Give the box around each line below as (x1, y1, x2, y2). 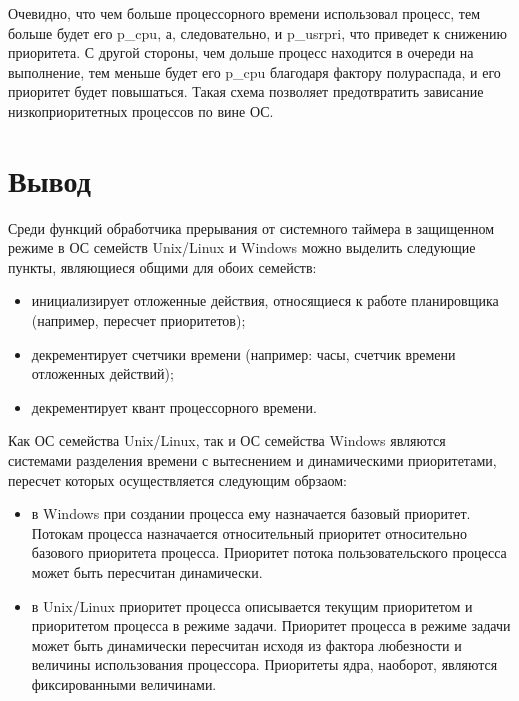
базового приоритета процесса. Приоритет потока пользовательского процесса (31, 542, 507, 563)
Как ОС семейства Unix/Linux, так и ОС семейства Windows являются (8, 430, 446, 451)
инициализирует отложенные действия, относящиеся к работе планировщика (31, 290, 499, 311)
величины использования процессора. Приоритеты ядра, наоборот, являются (31, 654, 498, 675)
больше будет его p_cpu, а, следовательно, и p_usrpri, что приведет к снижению (8, 22, 507, 43)
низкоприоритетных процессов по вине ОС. (8, 100, 274, 121)
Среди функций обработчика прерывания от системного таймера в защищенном (8, 217, 495, 238)
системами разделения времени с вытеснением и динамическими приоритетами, (8, 450, 497, 471)
